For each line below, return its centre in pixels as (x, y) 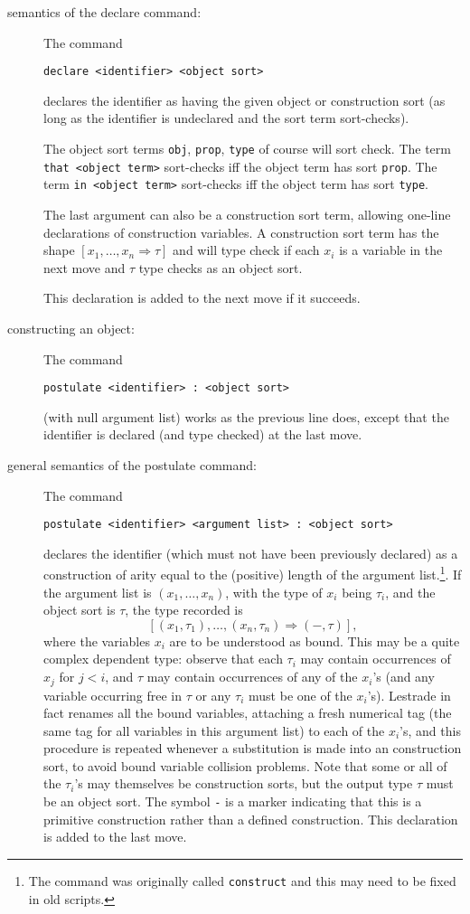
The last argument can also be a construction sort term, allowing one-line (247, 214)
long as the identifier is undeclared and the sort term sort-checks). (226, 118)
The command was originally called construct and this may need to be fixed (242, 880)
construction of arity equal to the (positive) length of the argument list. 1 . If (253, 573)
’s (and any (404, 677)
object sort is (80, 610)
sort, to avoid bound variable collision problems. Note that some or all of (245, 765)
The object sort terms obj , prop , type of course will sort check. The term (247, 149)
